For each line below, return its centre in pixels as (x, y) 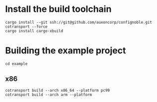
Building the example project (66, 51)
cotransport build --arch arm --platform (49, 95)
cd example (16, 64)
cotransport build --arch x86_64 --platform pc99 (58, 90)
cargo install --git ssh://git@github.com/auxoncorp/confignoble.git (79, 22)
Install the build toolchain (58, 9)
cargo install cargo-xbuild (34, 31)
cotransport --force (27, 26)
